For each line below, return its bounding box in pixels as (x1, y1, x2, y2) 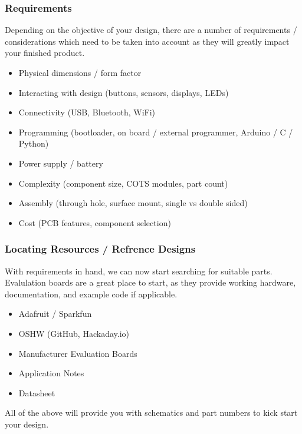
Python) (18, 137, 49, 150)
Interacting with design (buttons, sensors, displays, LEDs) (18, 86, 229, 98)
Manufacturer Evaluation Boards (18, 347, 137, 359)
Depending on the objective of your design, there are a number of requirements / (5, 24, 297, 36)
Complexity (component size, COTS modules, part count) (18, 177, 228, 189)
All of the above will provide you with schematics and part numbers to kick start (5, 406, 298, 419)
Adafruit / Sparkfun (18, 307, 92, 320)
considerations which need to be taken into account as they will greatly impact (5, 35, 290, 47)
